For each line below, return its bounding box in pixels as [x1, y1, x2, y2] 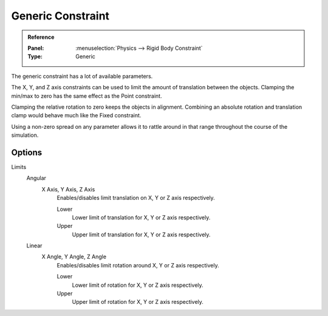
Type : [27, 53, 43, 60]
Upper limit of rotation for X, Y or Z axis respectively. [72, 298, 203, 306]
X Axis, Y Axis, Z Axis [41, 185, 95, 193]
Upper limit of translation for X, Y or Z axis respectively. [72, 231, 211, 238]
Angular [26, 174, 47, 182]
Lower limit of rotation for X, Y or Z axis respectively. [72, 281, 203, 289]
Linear [26, 242, 43, 249]
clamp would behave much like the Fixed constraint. [11, 112, 142, 119]
